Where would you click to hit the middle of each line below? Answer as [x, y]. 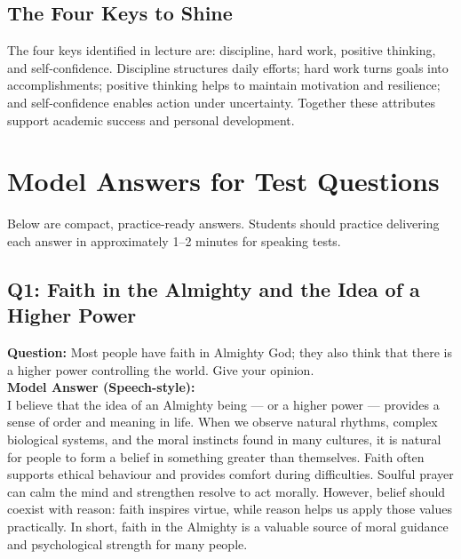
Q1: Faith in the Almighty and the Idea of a [214, 288]
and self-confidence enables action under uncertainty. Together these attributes [221, 102]
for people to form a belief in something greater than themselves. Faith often [216, 456]
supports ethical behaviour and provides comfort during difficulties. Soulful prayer [230, 474]
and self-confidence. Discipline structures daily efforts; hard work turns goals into [228, 67]
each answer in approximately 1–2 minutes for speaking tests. [174, 240]
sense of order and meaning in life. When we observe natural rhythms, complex [223, 422]
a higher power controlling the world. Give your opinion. [161, 369]
